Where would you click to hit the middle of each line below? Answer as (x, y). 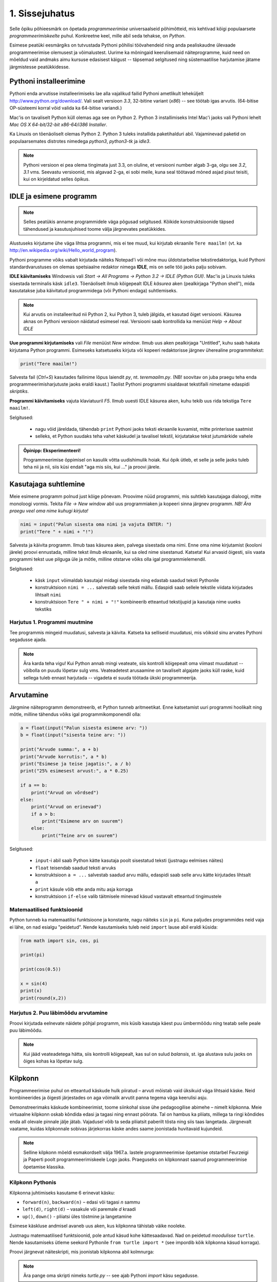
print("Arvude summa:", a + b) (60, 749)
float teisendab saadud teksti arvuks (76, 868)
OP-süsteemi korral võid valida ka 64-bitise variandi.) (66, 108)
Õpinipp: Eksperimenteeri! (52, 450)
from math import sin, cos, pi (60, 940)
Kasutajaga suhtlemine (47, 484)
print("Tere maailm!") (49, 364)
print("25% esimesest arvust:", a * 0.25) (74, 771)
